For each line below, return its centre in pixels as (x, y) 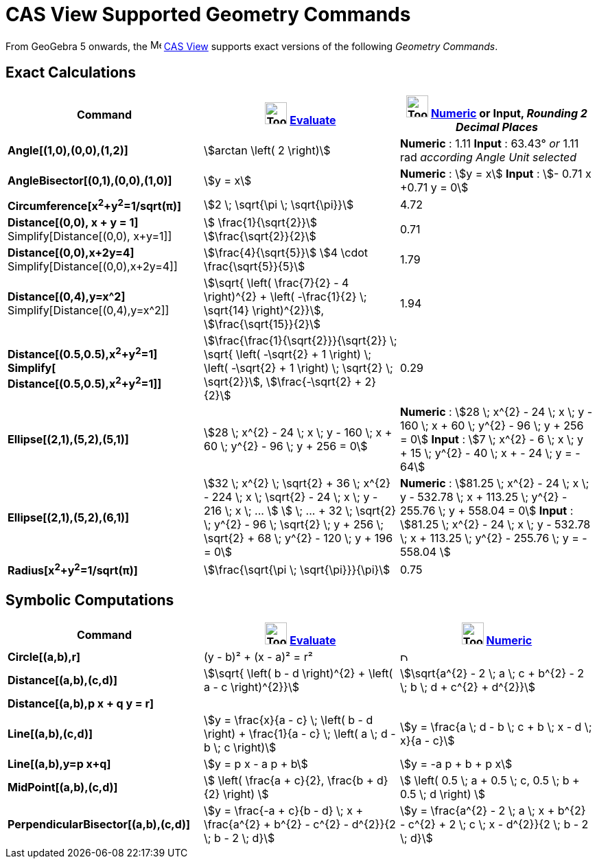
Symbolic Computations (90, 600)
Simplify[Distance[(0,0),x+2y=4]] (93, 266)
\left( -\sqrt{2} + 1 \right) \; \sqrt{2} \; (298, 367)
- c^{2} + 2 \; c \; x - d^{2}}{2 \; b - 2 (494, 825)
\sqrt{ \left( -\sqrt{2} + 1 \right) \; (288, 354)
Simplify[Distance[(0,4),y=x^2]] (89, 310)
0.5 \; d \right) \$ (443, 794)
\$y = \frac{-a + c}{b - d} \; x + (283, 811)
